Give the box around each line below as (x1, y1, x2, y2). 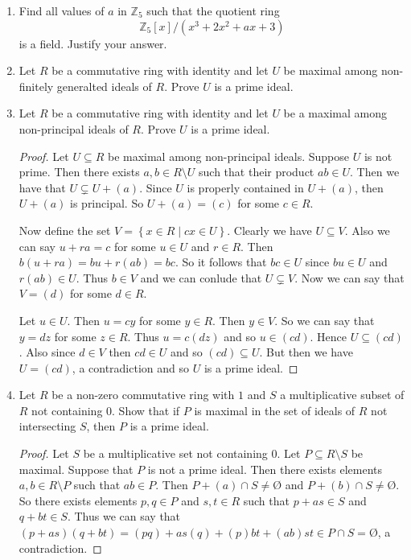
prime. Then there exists (18, 163, 140, 180)
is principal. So (70, 195, 144, 212)
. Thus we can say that (67, 508, 181, 525)
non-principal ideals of (18, 120, 129, 137)
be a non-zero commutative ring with (51, 386, 235, 403)
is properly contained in (187, 179, 304, 196)
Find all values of (18, 2, 105, 19)
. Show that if (112, 401, 180, 418)
